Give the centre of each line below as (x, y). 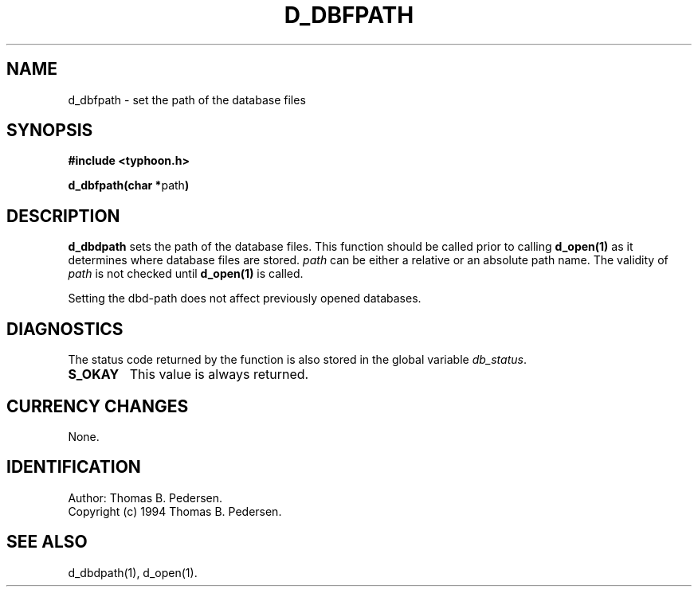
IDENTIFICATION (74, 467)
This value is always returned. (219, 375)
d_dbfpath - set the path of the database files (187, 99)
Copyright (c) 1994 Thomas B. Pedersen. (175, 511)
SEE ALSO (47, 542)
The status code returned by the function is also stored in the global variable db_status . (297, 360)
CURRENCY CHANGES (98, 406)
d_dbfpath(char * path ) (129, 185)
